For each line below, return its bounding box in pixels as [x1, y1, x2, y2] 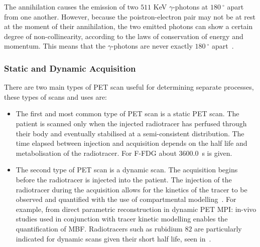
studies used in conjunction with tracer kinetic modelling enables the [16, 213, 228, 224]
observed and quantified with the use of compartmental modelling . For [16, 194, 236, 204]
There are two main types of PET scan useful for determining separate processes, [4, 82, 254, 92]
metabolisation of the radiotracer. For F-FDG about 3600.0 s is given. [16, 147, 232, 158]
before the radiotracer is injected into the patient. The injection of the [16, 174, 232, 184]
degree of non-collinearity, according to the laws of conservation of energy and [4, 31, 243, 41]
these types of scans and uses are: [4, 91, 107, 102]
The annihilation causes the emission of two [4, 2, 139, 12]
